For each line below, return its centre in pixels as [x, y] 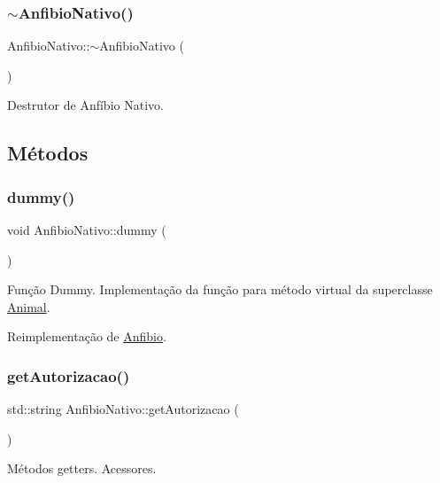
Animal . [29, 306]
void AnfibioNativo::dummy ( [87, 230]
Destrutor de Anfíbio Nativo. [85, 105]
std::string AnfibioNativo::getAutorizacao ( [123, 409]
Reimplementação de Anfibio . [87, 336]
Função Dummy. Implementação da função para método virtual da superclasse [220, 289]
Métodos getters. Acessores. [82, 468]
